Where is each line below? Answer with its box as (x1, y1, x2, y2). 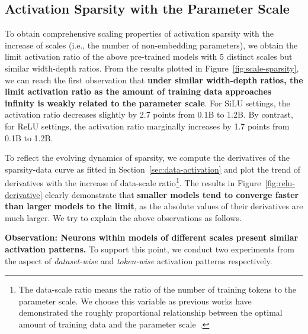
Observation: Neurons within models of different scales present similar (5, 231, 299, 244)
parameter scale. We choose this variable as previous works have (18, 294, 252, 307)
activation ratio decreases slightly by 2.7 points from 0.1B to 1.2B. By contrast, (5, 108, 293, 121)
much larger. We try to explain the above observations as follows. (5, 211, 242, 223)
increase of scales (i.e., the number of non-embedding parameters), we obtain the (5, 38, 298, 51)
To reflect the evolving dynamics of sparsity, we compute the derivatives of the (5, 151, 290, 164)
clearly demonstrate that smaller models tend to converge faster (45, 188, 299, 200)
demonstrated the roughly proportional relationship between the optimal (18, 306, 283, 319)
